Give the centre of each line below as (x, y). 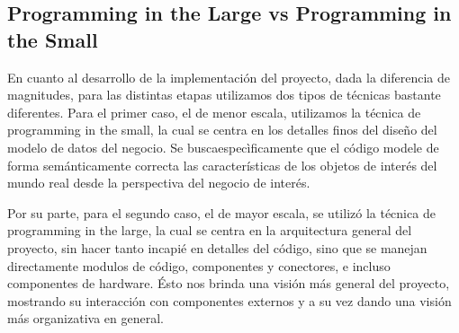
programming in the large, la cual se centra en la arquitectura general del (210, 230)
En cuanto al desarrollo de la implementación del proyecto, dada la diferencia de (229, 77)
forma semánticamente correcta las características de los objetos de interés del (222, 165)
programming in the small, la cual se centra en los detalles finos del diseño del (222, 130)
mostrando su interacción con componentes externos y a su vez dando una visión (229, 300)
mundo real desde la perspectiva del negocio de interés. (159, 183)
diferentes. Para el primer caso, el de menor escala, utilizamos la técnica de (214, 112)
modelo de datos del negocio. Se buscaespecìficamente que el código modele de (223, 147)
